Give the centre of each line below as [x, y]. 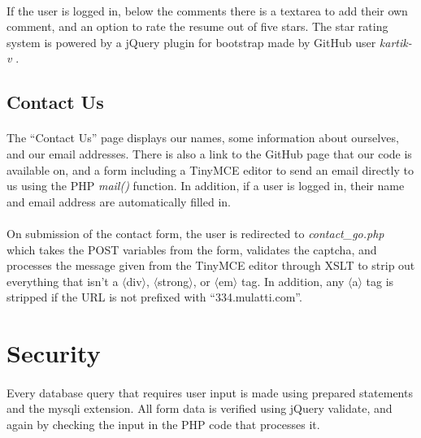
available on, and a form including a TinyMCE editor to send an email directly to [210, 169]
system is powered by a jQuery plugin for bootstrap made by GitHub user [191, 42]
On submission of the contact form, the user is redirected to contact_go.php [195, 233]
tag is [380, 281]
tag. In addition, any [293, 281]
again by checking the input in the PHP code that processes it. [163, 425]
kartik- [395, 42]
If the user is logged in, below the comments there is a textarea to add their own [207, 10]
